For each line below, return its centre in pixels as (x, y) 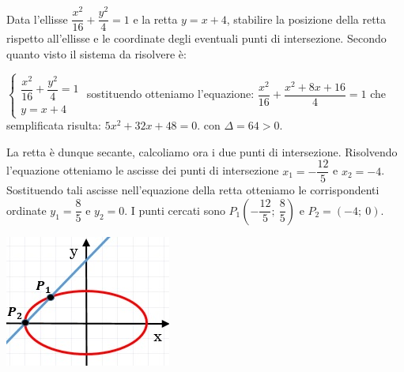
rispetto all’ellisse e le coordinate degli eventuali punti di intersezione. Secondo (196, 38)
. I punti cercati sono (175, 210)
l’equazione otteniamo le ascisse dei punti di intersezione (143, 170)
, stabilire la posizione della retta (306, 19)
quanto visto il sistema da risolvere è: (96, 53)
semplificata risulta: (54, 125)
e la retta (155, 19)
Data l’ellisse (37, 19)
